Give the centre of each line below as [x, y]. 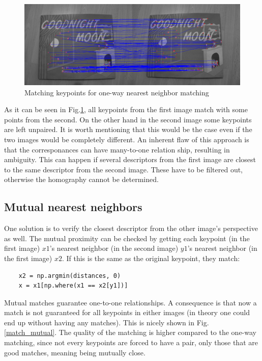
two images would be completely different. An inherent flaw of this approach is [127, 139]
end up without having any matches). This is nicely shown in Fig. [107, 322]
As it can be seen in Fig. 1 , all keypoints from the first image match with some [126, 109]
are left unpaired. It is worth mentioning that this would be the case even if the [128, 129]
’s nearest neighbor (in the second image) [114, 248]
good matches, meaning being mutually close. [75, 352]
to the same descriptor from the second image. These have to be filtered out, [124, 169]
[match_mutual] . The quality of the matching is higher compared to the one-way [130, 332]
